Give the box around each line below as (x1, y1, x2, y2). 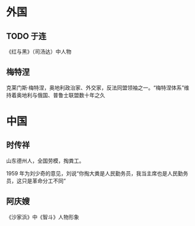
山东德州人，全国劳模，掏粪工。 (6, 157, 84, 164)
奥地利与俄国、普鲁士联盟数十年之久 (16, 91, 105, 98)
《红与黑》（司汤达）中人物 (6, 48, 71, 55)
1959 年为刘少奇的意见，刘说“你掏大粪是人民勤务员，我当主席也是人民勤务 (6, 169, 188, 177)
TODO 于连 (6, 31, 46, 41)
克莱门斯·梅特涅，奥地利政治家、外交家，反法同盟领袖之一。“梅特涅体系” (6, 84, 184, 91)
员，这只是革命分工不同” (6, 177, 67, 184)
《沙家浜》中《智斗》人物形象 (6, 213, 79, 221)
